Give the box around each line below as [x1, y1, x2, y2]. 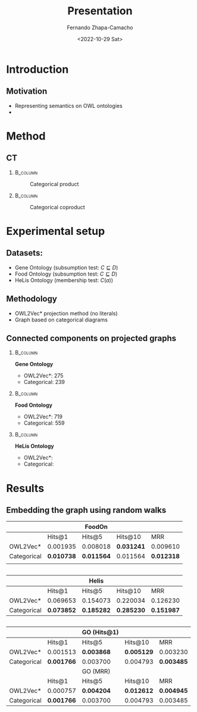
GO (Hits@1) [82, 628, 119, 636]
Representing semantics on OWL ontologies [14, 102, 123, 109]
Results [6, 481, 45, 495]
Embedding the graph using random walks [6, 505, 167, 515]
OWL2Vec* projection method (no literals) [14, 309, 118, 317]
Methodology [6, 294, 58, 304]
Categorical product [29, 180, 79, 187]
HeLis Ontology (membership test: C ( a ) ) [14, 276, 114, 284]
